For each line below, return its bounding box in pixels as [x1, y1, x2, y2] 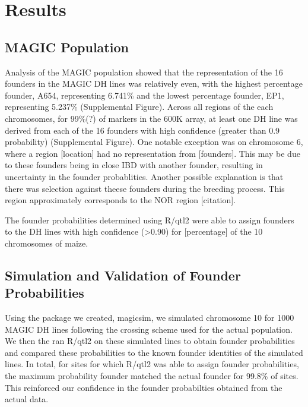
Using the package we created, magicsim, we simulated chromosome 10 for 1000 [5, 311, 294, 324]
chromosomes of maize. [5, 236, 88, 249]
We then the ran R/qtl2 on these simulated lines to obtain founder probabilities [5, 335, 295, 347]
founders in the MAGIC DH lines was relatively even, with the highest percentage [5, 77, 303, 90]
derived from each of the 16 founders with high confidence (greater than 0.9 [5, 124, 280, 136]
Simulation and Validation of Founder [5, 266, 241, 284]
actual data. [5, 393, 49, 405]
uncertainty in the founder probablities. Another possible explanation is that [5, 170, 284, 182]
